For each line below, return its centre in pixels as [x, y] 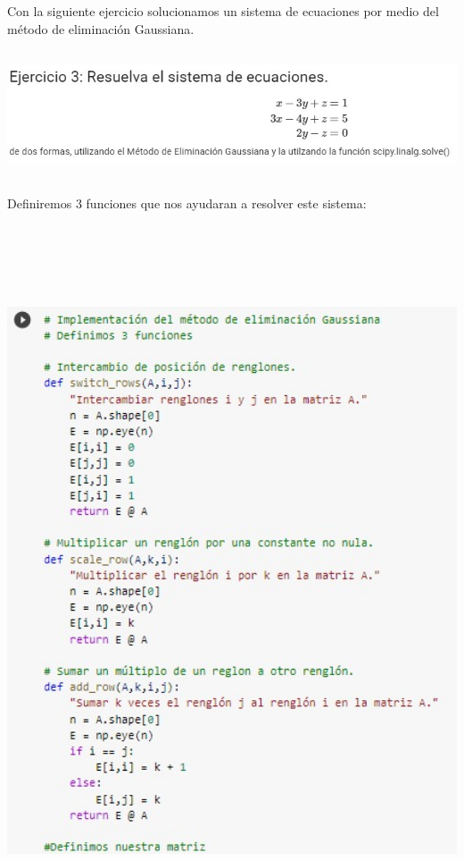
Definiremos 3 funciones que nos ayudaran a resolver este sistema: [187, 203]
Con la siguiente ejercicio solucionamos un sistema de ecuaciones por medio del [223, 11]
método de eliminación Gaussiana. [101, 28]
